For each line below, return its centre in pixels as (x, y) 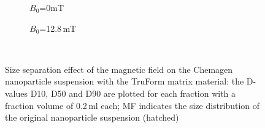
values (17, 93)
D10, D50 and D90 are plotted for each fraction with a (133, 93)
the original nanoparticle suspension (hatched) (92, 117)
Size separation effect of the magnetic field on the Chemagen (119, 69)
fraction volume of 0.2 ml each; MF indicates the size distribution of (132, 105)
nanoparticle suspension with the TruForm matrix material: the (125, 81)
